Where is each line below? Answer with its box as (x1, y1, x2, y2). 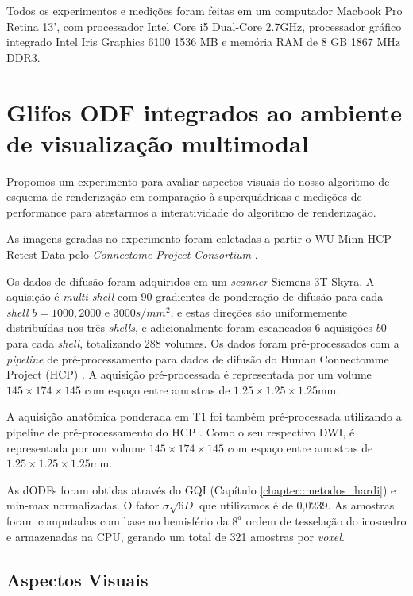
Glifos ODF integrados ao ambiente (6, 95, 402, 128)
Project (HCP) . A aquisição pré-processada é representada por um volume (6, 366, 372, 383)
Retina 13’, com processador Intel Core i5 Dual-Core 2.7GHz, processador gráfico (6, 17, 402, 34)
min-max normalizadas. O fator (6, 497, 160, 513)
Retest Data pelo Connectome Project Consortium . (6, 246, 258, 263)
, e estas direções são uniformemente (170, 303, 347, 320)
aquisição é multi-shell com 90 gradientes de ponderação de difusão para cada (6, 288, 384, 305)
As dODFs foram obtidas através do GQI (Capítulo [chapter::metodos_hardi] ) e (6, 481, 396, 498)
